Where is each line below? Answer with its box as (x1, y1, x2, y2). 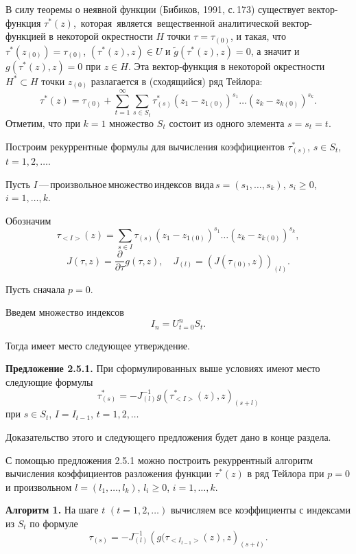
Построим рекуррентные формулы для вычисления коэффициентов (5, 139, 285, 153)
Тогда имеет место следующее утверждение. (5, 338, 190, 352)
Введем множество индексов (5, 305, 124, 319)
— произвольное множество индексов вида (39, 176, 214, 191)
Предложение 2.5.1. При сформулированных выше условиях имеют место (5, 361, 320, 376)
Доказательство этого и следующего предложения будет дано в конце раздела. (5, 430, 331, 443)
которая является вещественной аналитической (80, 15, 279, 30)
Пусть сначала (5, 281, 65, 296)
